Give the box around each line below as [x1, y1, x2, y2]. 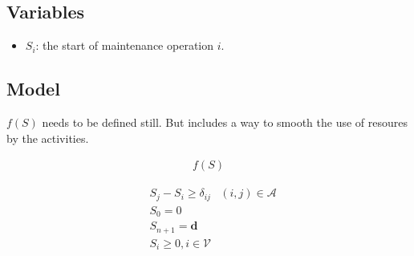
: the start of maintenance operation [35, 37, 213, 54]
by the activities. [6, 129, 89, 146]
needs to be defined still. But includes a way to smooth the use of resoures [42, 114, 408, 130]
